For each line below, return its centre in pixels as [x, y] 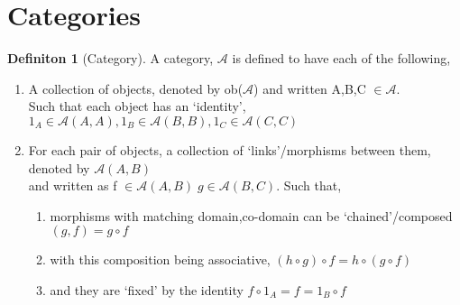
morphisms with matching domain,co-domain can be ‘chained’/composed [251, 215]
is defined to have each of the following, [341, 58]
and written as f [73, 185]
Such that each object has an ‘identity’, [137, 106]
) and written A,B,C [310, 88]
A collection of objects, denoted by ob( [136, 88]
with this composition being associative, [160, 259]
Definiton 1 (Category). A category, [110, 58]
